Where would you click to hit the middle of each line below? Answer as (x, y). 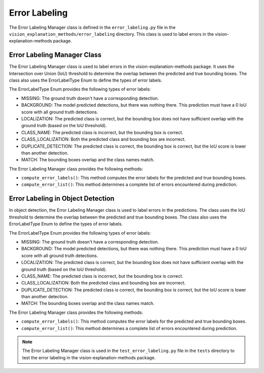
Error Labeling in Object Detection (62, 199)
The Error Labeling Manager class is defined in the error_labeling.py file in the (92, 27)
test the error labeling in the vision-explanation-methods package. (89, 357)
